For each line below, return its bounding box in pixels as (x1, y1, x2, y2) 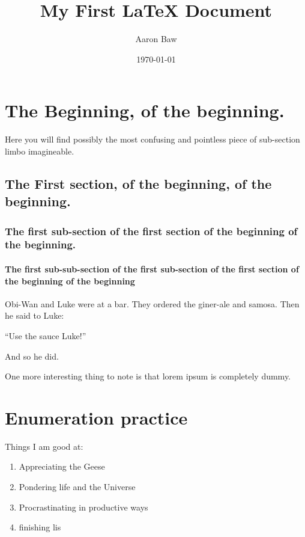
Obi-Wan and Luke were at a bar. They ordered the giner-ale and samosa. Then (5, 297, 300, 310)
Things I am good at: (5, 440, 83, 452)
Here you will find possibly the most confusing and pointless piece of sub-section (5, 133, 300, 146)
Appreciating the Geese (19, 460, 105, 473)
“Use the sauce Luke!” (5, 329, 86, 342)
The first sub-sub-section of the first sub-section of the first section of (5, 262, 299, 275)
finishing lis (19, 521, 61, 533)
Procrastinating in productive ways (19, 500, 148, 513)
